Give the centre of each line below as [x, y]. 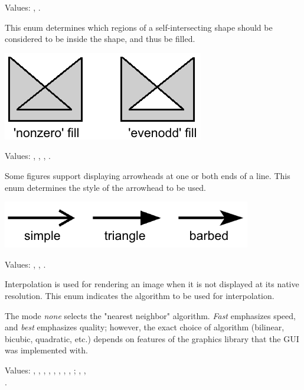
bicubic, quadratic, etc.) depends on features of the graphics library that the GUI [152, 338]
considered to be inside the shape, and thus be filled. [100, 39]
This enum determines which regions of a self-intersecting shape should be [139, 27]
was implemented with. [46, 350]
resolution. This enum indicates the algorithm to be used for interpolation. [140, 295]
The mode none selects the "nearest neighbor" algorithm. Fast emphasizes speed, [150, 315]
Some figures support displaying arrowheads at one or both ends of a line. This [148, 175]
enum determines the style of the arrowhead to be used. [105, 187]
